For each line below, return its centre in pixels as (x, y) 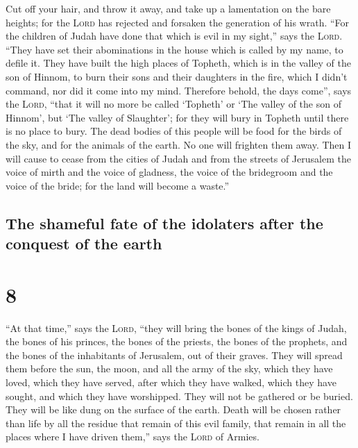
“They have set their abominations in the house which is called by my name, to (174, 49)
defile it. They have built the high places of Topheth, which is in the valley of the (178, 63)
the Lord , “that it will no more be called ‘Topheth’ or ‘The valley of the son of (173, 104)
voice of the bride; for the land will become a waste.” (118, 185)
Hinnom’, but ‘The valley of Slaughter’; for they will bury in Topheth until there (177, 117)
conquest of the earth (84, 243)
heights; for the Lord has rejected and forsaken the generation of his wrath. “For (178, 22)
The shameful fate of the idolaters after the (164, 223)
